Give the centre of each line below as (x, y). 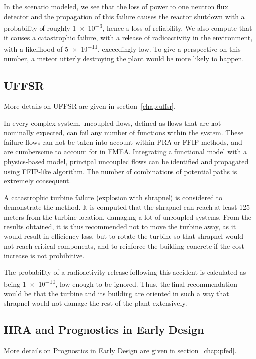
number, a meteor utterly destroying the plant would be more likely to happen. (124, 59)
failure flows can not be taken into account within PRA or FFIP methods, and (123, 142)
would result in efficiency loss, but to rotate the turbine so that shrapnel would (124, 236)
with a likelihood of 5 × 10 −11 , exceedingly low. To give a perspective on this (122, 48)
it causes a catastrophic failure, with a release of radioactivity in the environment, (128, 37)
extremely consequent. (38, 181)
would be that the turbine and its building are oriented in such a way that (117, 293)
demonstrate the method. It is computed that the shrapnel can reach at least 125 (127, 207)
